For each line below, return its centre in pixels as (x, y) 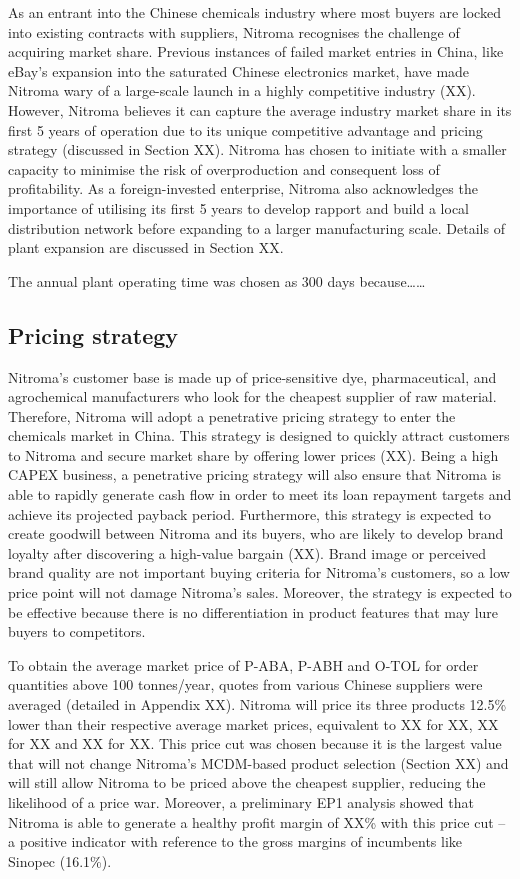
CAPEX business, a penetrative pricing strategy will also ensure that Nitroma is (255, 474)
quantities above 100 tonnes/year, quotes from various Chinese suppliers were (245, 684)
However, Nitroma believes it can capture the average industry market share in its (260, 109)
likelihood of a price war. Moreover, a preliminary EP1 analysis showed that (241, 801)
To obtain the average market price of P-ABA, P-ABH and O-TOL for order (243, 664)
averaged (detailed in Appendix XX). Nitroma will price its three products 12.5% (257, 704)
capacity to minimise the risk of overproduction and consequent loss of (224, 168)
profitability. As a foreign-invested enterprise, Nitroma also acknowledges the (243, 188)
